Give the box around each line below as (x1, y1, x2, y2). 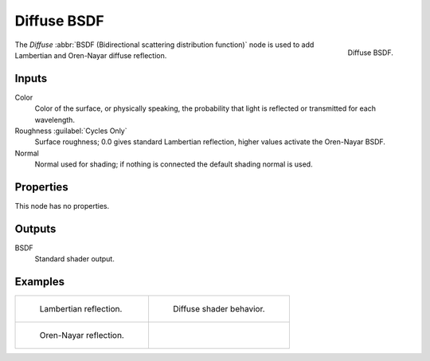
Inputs (14, 72, 48, 85)
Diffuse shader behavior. (172, 304, 266, 315)
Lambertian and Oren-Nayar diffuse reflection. (14, 50, 167, 60)
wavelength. (34, 115, 76, 124)
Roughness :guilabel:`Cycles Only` (14, 126, 127, 135)
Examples (14, 275, 65, 288)
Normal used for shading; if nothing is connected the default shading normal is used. (34, 159, 314, 169)
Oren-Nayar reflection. (39, 330, 125, 341)
